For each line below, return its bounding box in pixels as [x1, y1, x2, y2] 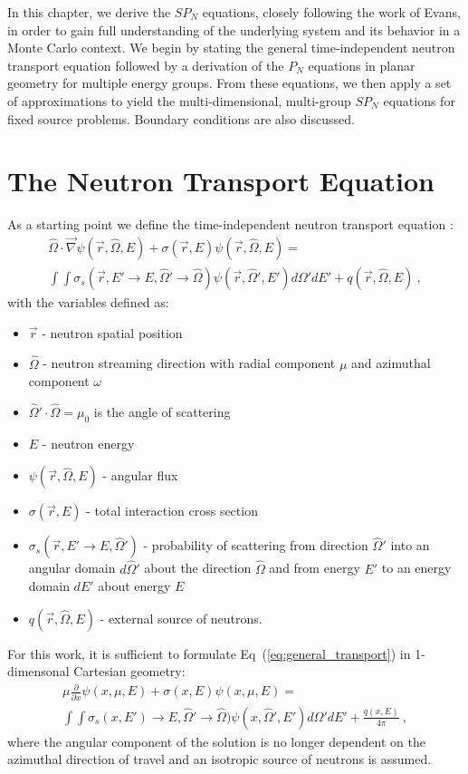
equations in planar [308, 55, 415, 74]
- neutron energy [42, 433, 135, 452]
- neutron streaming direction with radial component [43, 353, 336, 372]
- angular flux [102, 466, 178, 485]
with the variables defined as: [7, 293, 169, 312]
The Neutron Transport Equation [7, 162, 435, 199]
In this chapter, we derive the [7, 3, 171, 21]
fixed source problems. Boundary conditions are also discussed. [7, 109, 355, 128]
